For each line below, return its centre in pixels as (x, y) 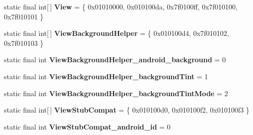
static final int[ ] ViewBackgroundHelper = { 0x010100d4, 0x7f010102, (117, 33)
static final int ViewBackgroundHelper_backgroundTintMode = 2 (116, 93)
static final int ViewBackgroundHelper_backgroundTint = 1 (106, 76)
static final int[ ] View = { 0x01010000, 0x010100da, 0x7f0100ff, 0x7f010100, (121, 6)
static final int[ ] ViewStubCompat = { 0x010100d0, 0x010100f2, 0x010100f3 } (127, 110)
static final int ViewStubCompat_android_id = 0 (87, 126)
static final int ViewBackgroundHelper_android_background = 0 (115, 60)
